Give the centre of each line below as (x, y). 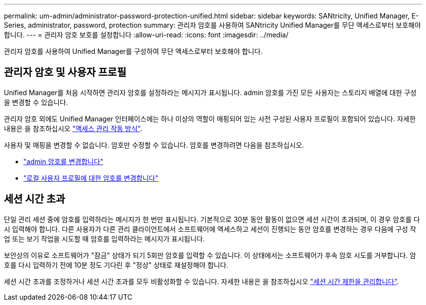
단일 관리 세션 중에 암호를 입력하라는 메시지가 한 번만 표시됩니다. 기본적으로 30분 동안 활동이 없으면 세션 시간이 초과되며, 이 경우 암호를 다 (212, 219)
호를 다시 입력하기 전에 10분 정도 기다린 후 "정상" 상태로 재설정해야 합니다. (116, 265)
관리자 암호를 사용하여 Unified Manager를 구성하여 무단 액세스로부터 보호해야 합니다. (133, 51)
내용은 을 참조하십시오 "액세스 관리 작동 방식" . (73, 128)
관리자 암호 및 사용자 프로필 (65, 72)
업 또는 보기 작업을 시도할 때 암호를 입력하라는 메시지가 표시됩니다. (104, 238)
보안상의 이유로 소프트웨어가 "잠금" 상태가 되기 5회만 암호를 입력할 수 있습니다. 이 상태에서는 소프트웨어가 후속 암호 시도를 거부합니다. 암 (210, 255)
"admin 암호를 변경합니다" (63, 161)
